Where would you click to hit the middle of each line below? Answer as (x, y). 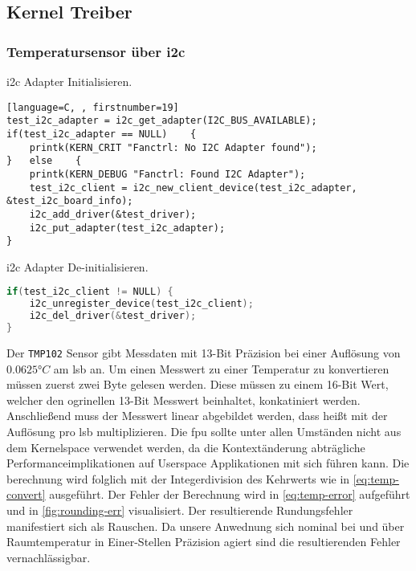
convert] (26, 494)
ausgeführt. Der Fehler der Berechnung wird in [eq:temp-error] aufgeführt (230, 494)
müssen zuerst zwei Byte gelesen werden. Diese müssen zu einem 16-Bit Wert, (198, 384)
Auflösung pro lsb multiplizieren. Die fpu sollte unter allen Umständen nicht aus (204, 431)
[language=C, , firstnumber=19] (93, 107)
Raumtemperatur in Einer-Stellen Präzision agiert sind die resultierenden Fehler (204, 542)
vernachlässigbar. (49, 557)
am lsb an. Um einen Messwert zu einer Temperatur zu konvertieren (221, 368)
